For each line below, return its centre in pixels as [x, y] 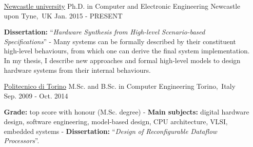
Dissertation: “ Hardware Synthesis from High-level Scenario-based [105, 32]
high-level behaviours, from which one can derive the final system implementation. [127, 51]
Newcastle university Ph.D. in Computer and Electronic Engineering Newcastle [122, 6]
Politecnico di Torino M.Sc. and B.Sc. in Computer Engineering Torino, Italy [120, 86]
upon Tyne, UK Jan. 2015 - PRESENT [63, 15]
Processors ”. [22, 140]
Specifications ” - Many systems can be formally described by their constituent [120, 41]
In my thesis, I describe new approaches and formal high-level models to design [122, 60]
